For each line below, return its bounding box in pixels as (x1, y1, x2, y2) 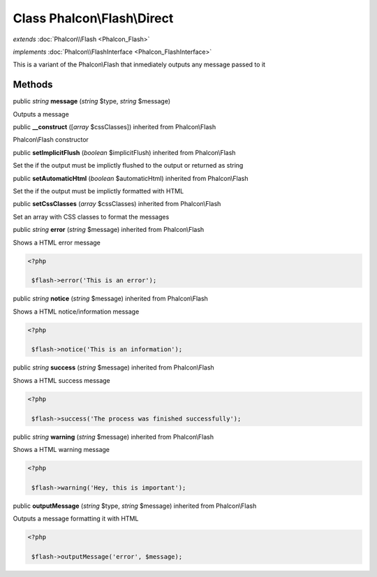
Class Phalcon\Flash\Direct (13, 10, 174, 26)
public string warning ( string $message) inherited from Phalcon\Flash (13, 432, 214, 441)
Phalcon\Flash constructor (13, 136, 89, 144)
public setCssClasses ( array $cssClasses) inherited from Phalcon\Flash (13, 200, 221, 208)
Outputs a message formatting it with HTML (13, 514, 139, 523)
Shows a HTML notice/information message (13, 307, 140, 316)
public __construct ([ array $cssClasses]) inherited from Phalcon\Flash (13, 123, 216, 131)
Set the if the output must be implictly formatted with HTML (13, 187, 184, 195)
